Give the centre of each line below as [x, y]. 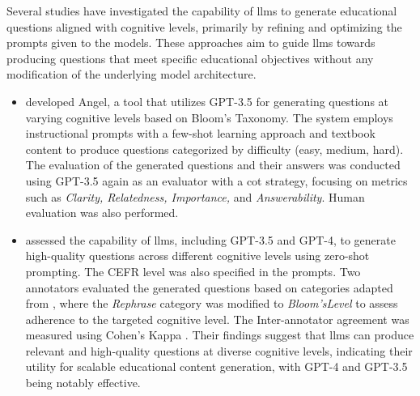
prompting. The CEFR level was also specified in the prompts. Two [193, 271]
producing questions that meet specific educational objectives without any [190, 58]
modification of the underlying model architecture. [132, 74]
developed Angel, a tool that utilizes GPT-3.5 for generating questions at [207, 101]
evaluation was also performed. [102, 213]
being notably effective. [83, 383]
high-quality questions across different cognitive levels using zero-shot [197, 255]
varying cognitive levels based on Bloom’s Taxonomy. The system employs [209, 117]
